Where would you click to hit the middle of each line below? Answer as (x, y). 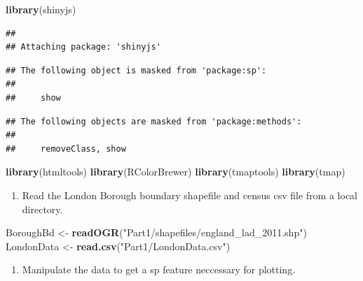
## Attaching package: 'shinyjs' (83, 47)
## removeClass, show (66, 149)
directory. (42, 209)
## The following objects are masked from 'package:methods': (154, 121)
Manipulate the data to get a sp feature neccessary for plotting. (159, 269)
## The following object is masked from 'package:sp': (136, 70)
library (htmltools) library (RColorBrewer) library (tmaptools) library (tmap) (176, 172)
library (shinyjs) (41, 9)
